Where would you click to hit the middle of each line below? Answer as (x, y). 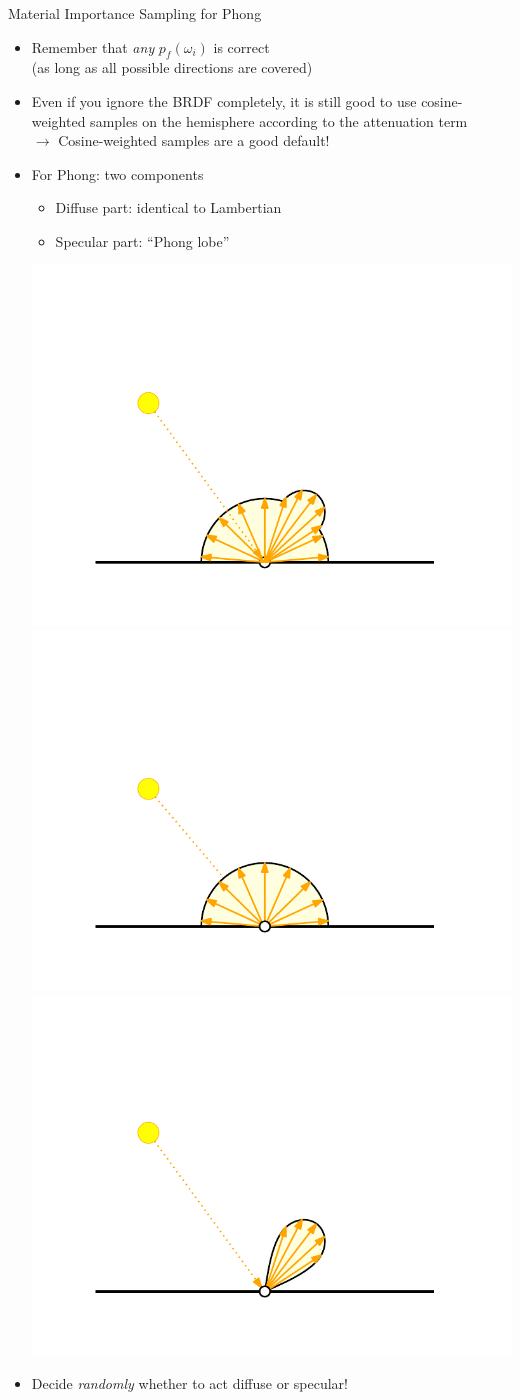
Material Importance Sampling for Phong (135, 12)
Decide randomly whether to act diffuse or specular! (190, 1382)
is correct (241, 46)
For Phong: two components (117, 173)
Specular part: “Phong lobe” (142, 240)
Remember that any (93, 46)
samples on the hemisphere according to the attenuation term (279, 120)
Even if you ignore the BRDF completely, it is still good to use (224, 100)
